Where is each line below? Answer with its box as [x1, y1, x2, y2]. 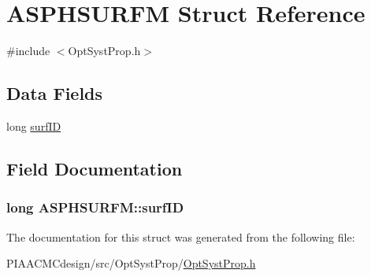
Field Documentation [6, 156, 183, 180]
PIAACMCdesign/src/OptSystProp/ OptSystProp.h [6, 255, 256, 271]
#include [6, 42, 50, 59]
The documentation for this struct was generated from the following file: [6, 228, 355, 245]
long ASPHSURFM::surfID [6, 198, 184, 217]
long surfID [6, 117, 61, 134]
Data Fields [6, 81, 103, 105]
